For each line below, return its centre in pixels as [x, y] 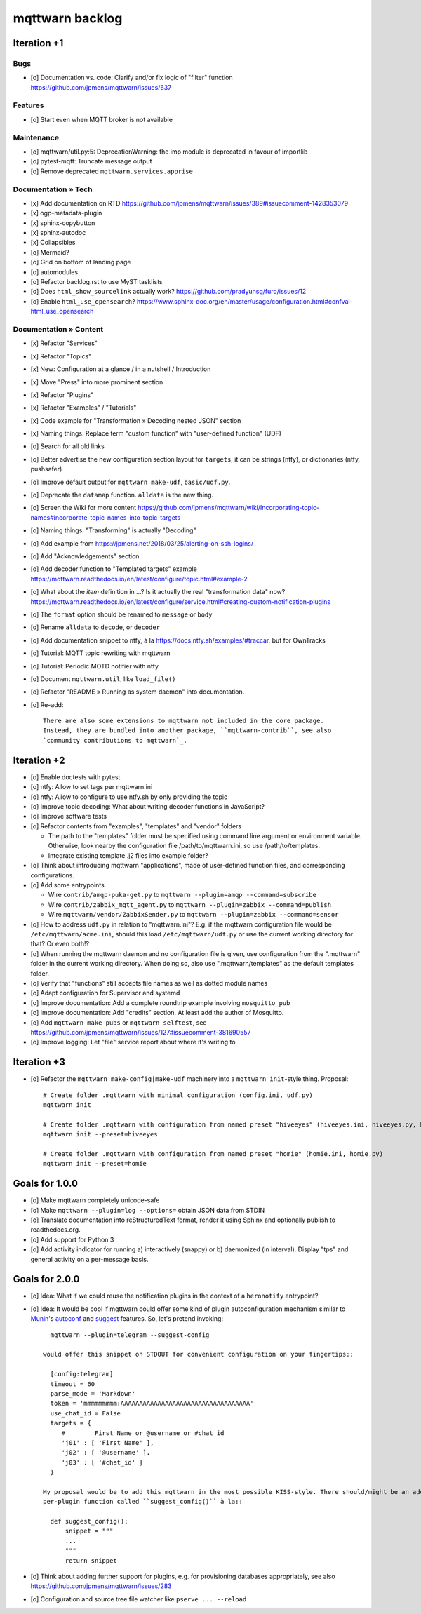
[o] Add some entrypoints [67, 885]
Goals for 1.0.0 [46, 1184]
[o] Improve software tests [69, 816]
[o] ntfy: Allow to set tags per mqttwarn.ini [92, 787]
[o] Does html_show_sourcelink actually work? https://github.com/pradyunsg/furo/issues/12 [168, 292]
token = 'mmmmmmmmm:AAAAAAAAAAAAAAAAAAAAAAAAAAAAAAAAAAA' [152, 1404]
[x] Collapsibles [53, 243]
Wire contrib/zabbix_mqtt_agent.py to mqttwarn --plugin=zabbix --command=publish [190, 904]
